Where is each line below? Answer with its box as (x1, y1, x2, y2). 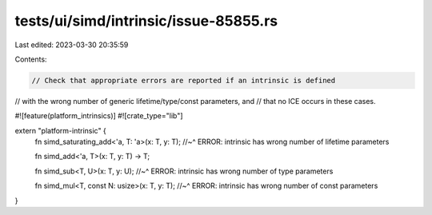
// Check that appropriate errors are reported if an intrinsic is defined (31, 76, 336, 85)
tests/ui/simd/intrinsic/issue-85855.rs (14, 12, 278, 30)
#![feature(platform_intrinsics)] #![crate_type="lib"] (14, 111, 183, 121)
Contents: (14, 54, 47, 64)
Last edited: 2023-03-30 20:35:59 (14, 40, 129, 50)
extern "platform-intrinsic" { (14, 125, 107, 135)
